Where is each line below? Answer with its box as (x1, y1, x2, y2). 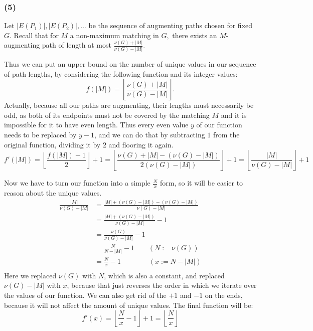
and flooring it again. (108, 139, 174, 149)
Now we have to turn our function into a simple (4, 178, 150, 188)
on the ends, (205, 290, 243, 300)
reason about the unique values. (4, 188, 102, 198)
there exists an (172, 30, 217, 40)
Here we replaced (4, 270, 57, 280)
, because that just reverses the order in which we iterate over (67, 280, 257, 290)
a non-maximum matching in (70, 30, 159, 40)
